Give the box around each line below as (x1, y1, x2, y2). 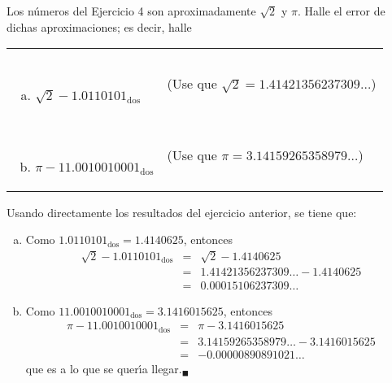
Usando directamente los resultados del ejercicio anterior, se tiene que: (7, 203, 357, 220)
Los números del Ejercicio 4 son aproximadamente (7, 2, 256, 19)
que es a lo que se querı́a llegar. (25, 359, 182, 376)
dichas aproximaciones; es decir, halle (7, 18, 192, 35)
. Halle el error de (297, 2, 385, 19)
